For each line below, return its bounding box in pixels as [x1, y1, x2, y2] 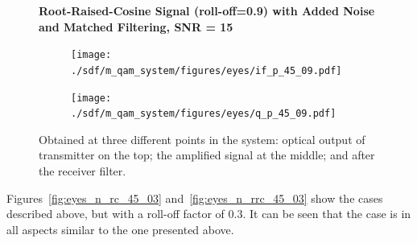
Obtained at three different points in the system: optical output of [39, 130, 365, 147]
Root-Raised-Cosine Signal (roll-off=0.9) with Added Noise [39, 2, 375, 19]
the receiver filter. [39, 163, 126, 179]
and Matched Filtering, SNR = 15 [39, 18, 233, 35]
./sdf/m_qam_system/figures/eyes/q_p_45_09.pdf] [71, 108, 336, 120]
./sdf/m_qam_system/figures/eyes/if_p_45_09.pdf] [71, 64, 342, 76]
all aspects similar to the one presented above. [6, 220, 234, 237]
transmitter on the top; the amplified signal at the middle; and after [39, 146, 375, 163]
